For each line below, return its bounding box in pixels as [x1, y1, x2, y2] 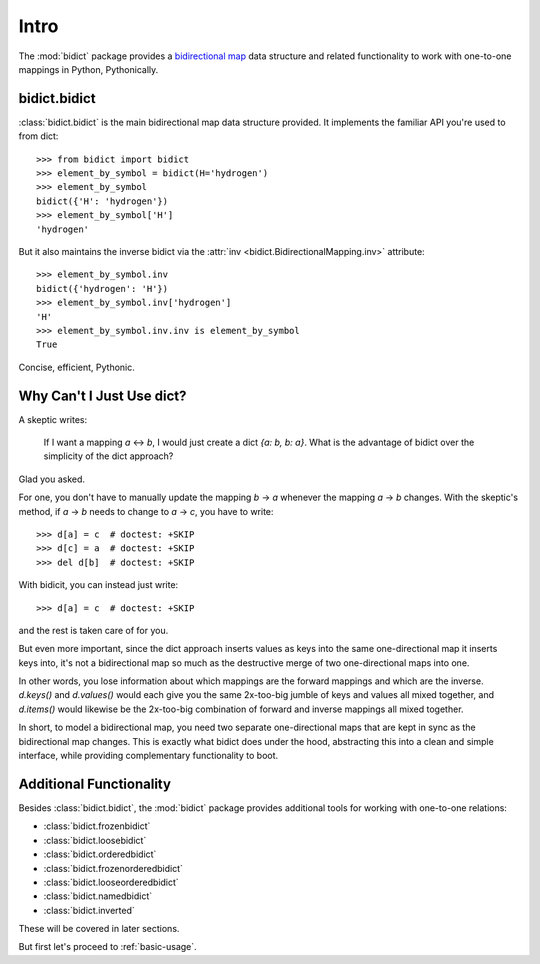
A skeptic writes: [18, 413, 88, 425]
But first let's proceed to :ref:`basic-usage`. [18, 941, 197, 953]
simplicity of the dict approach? [43, 450, 174, 462]
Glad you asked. [18, 473, 85, 485]
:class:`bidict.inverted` [43, 904, 135, 916]
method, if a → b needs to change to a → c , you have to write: [18, 505, 274, 517]
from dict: [18, 130, 59, 142]
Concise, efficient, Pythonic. [18, 361, 135, 373]
